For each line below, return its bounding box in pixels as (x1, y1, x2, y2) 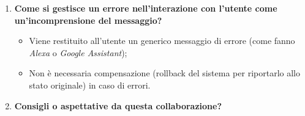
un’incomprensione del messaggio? (14, 13, 162, 26)
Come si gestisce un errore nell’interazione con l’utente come (14, 2, 277, 14)
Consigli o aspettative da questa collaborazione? (14, 99, 222, 112)
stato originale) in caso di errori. (29, 78, 151, 91)
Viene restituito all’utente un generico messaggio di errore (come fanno (29, 34, 295, 47)
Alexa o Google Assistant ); (29, 46, 127, 59)
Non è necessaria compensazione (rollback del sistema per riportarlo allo (29, 67, 300, 79)
